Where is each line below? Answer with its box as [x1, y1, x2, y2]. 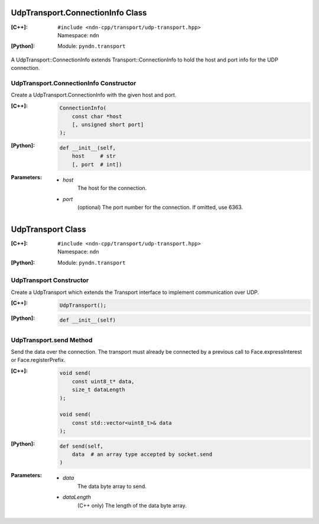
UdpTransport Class [11, 224, 87, 234]
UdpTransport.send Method [11, 336, 93, 344]
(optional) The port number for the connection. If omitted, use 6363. [77, 203, 243, 211]
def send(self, [59, 442, 103, 449]
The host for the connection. [77, 185, 147, 192]
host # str [71, 153, 116, 160]
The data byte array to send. [77, 483, 147, 490]
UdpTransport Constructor [11, 276, 89, 284]
